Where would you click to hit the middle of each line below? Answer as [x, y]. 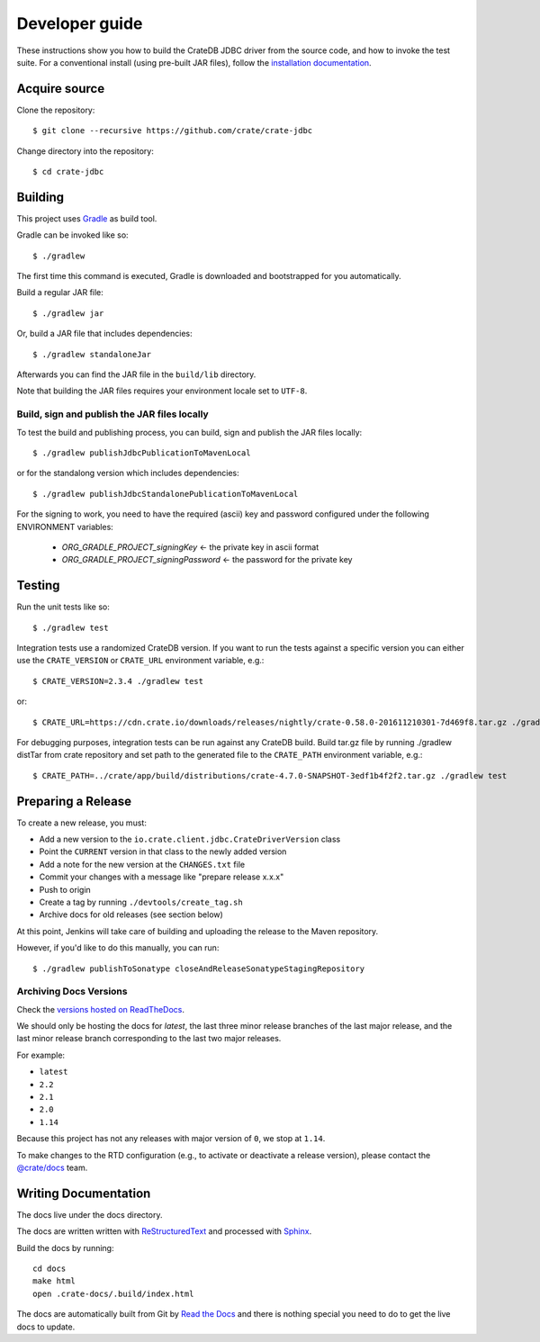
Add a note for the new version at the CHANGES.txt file [142, 864]
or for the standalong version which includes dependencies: [128, 473]
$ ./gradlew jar [68, 313]
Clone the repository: [56, 110]
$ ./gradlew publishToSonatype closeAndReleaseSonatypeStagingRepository [199, 968]
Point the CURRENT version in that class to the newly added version [163, 851]
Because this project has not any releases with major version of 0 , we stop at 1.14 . [171, 1139]
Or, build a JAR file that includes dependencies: [104, 334]
